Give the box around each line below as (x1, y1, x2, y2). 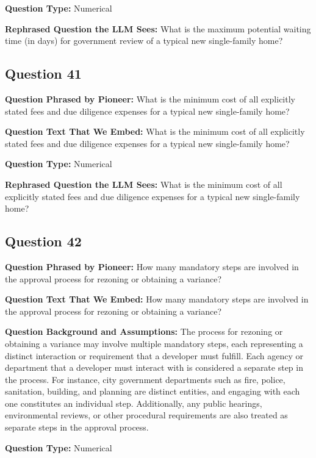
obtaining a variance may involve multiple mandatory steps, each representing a (5, 337, 303, 349)
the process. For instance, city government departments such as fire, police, (5, 373, 285, 385)
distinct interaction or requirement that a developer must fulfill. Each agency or (5, 349, 304, 362)
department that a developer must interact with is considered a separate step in (5, 361, 303, 374)
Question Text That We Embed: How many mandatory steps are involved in (5, 293, 309, 306)
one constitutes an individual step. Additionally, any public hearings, (5, 396, 262, 409)
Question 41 (5, 64, 82, 83)
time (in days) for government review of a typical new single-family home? (5, 34, 283, 47)
